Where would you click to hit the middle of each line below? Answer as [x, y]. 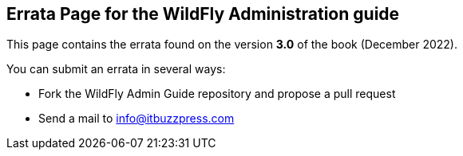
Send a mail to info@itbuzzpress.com [137, 119]
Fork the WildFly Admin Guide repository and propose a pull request [217, 94]
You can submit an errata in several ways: [116, 69]
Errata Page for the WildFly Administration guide [203, 14]
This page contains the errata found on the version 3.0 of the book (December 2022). [232, 45]
